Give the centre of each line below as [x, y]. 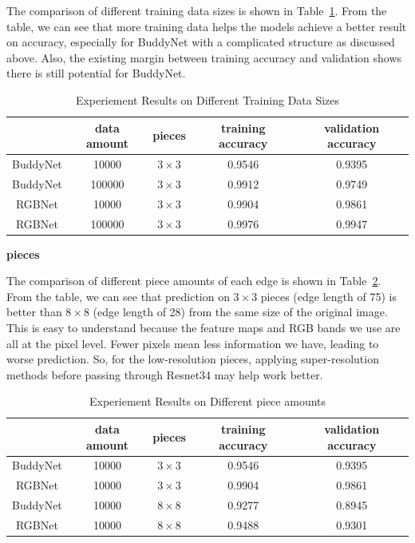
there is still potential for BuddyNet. [96, 73]
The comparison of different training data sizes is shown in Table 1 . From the [197, 10]
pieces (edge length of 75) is [328, 296]
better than [34, 312]
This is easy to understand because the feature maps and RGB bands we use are [204, 327]
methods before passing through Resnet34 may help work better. [165, 374]
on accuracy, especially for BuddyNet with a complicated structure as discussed [201, 42]
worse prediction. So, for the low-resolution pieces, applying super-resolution [193, 359]
